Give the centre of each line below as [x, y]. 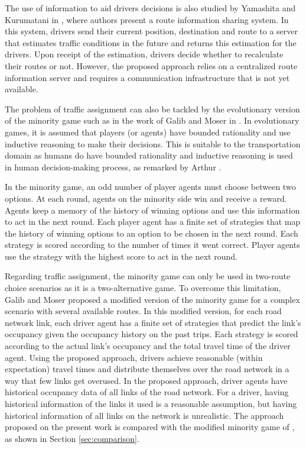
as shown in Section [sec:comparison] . [72, 438]
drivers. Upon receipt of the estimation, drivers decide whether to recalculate [144, 54]
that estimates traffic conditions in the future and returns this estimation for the [151, 42]
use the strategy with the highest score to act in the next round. [121, 256]
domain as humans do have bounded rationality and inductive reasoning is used [149, 155]
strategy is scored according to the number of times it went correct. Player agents [152, 245]
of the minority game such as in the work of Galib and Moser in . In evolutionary [152, 120]
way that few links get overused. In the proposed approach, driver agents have [146, 380]
